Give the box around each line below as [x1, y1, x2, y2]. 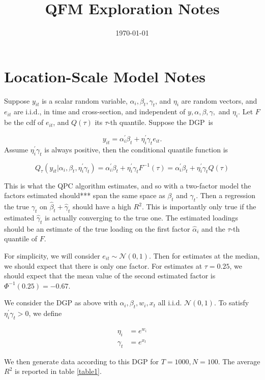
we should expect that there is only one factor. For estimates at [4, 260, 202, 271]
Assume [4, 144, 28, 154]
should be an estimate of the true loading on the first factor [4, 223, 190, 234]
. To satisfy [214, 297, 249, 308]
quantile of [4, 233, 37, 244]
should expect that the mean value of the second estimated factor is [4, 270, 216, 281]
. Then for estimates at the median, [149, 250, 260, 261]
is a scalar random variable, [42, 95, 128, 106]
